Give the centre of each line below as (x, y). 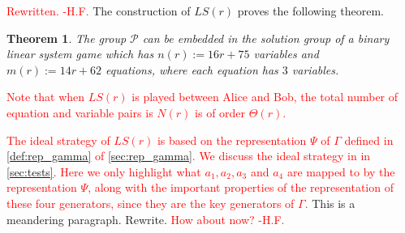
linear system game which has (80, 54)
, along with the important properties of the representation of (241, 187)
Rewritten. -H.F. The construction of (99, 11)
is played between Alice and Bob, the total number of (265, 97)
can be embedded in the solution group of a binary (266, 38)
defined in (369, 140)
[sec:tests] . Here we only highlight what (104, 171)
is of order (220, 112)
